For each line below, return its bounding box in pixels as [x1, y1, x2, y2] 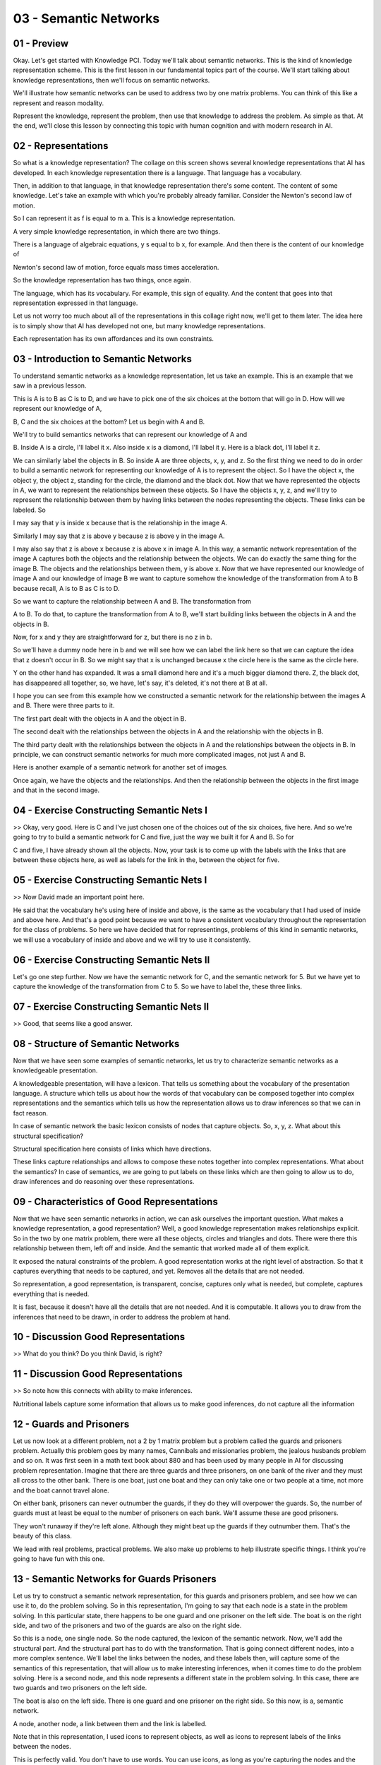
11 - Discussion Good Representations [13, 1368, 183, 1380]
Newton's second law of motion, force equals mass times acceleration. [13, 263, 219, 271]
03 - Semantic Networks [13, 11, 160, 26]
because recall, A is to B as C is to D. [13, 584, 120, 592]
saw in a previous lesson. [13, 381, 87, 390]
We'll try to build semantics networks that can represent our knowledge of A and [13, 431, 248, 439]
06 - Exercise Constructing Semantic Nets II [13, 954, 210, 966]
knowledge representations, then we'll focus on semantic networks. [13, 76, 210, 84]
